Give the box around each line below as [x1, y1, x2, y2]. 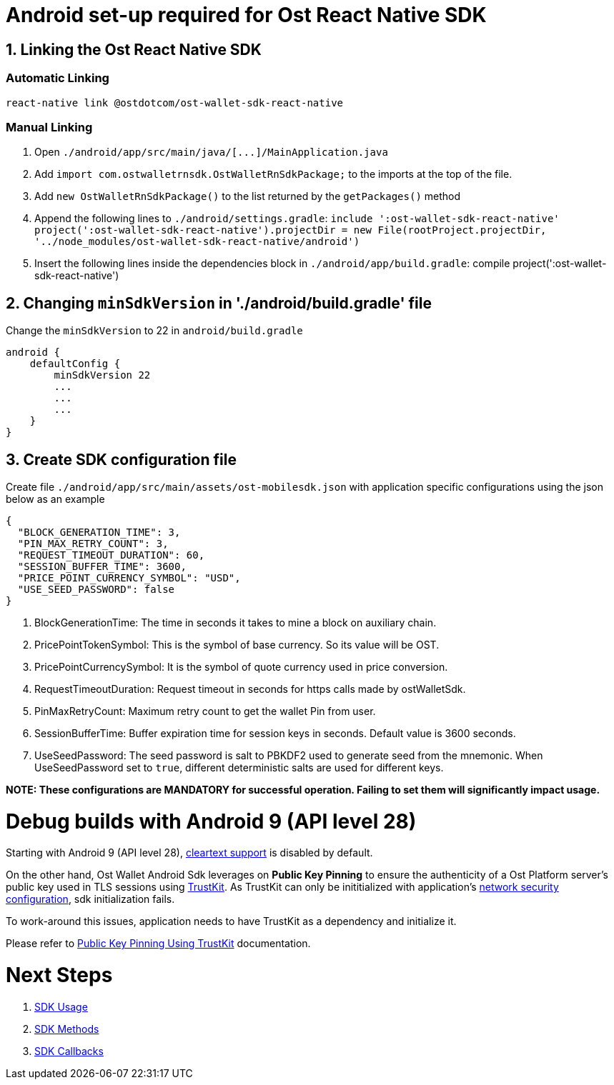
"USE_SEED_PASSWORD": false [17, 583, 175, 595]
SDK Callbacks [34, 1044, 104, 1057]
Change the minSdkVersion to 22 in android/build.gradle [6, 324, 303, 337]
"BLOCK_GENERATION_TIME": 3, [17, 526, 181, 538]
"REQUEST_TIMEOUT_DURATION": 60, [17, 549, 205, 561]
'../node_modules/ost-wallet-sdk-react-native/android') [34, 236, 360, 248]
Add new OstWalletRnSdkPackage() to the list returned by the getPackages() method [34, 190, 461, 203]
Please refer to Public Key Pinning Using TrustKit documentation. [6, 937, 311, 950]
